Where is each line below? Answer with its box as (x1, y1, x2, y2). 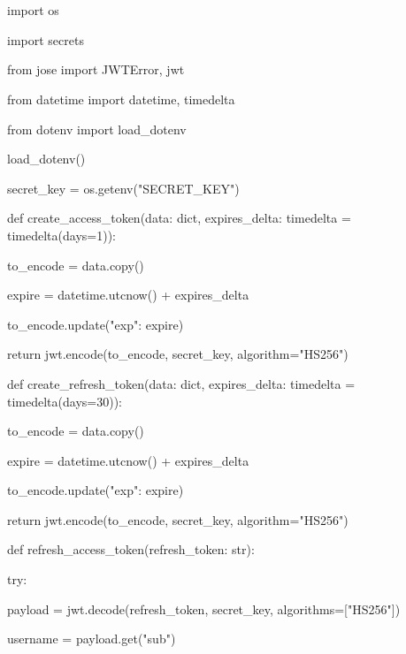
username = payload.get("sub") (7, 629, 176, 648)
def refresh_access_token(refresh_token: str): (7, 540, 255, 559)
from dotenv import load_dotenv (7, 119, 187, 138)
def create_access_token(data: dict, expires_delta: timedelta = (7, 209, 351, 227)
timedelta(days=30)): (7, 392, 122, 410)
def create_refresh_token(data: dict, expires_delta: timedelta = (7, 374, 356, 392)
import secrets (7, 30, 84, 49)
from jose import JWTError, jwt (7, 60, 185, 79)
